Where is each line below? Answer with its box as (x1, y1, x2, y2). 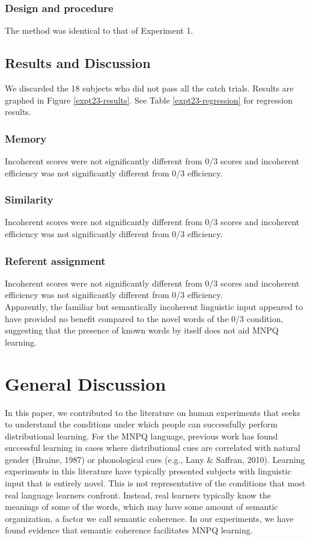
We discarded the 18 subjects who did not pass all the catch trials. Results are (5, 82, 294, 95)
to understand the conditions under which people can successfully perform (5, 418, 278, 430)
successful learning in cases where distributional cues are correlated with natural (5, 441, 300, 454)
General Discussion (5, 371, 166, 396)
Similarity (5, 192, 53, 207)
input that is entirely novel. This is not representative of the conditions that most (5, 477, 306, 489)
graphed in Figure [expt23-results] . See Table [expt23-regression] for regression (5, 93, 293, 106)
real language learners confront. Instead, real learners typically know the (5, 488, 272, 501)
